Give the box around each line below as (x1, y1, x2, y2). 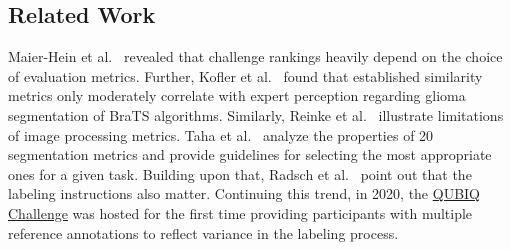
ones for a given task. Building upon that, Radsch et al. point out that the (8, 163, 472, 184)
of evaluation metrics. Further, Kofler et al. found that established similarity (8, 65, 483, 86)
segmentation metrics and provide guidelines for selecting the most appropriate (8, 144, 492, 165)
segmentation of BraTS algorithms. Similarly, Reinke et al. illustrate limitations (8, 104, 504, 125)
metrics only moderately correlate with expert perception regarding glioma (8, 85, 466, 106)
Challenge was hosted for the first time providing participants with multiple (8, 202, 473, 223)
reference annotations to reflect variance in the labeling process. (8, 222, 399, 243)
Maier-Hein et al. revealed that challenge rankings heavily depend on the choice (8, 46, 503, 67)
